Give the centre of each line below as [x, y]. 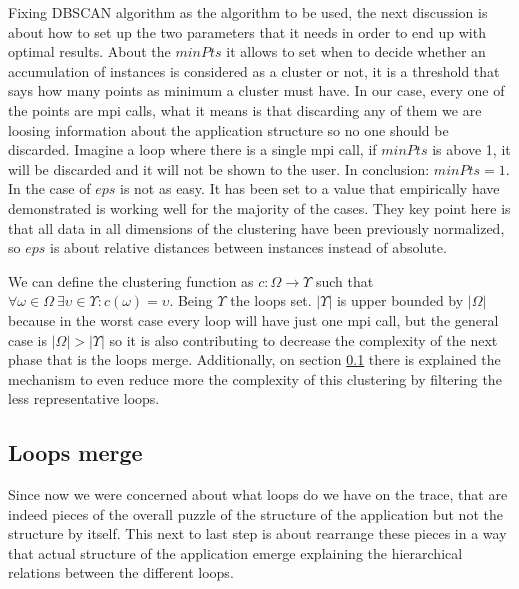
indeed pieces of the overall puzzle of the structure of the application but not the [255, 513]
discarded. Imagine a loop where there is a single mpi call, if [192, 149]
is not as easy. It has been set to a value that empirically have [309, 188]
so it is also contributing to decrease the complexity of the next [303, 339]
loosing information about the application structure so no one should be [228, 129]
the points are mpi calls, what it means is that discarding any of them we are [245, 109]
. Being [191, 300]
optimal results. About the [89, 51]
